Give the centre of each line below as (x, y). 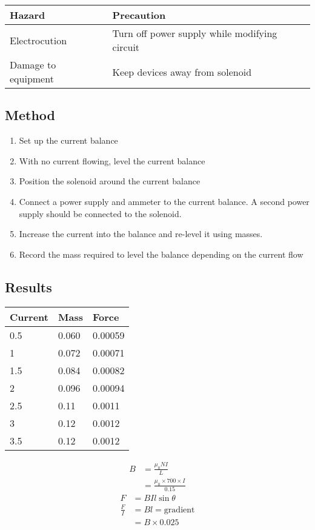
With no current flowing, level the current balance (112, 160)
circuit (126, 47)
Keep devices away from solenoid (182, 72)
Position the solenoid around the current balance (110, 181)
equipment (32, 79)
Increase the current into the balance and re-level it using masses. (141, 234)
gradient (179, 510)
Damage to (33, 65)
